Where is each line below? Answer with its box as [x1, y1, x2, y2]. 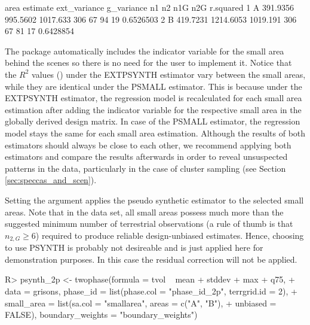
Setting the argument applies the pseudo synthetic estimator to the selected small [5, 193, 304, 206]
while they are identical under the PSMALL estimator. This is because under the [5, 80, 302, 92]
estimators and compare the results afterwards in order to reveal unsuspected [5, 150, 288, 163]
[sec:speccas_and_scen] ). [5, 174, 97, 186]
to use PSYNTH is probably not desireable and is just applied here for [5, 241, 263, 254]
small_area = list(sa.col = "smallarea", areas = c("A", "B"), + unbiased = [5, 296, 277, 309]
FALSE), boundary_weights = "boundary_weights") [5, 308, 198, 321]
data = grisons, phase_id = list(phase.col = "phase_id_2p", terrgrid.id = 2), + [5, 284, 297, 297]
